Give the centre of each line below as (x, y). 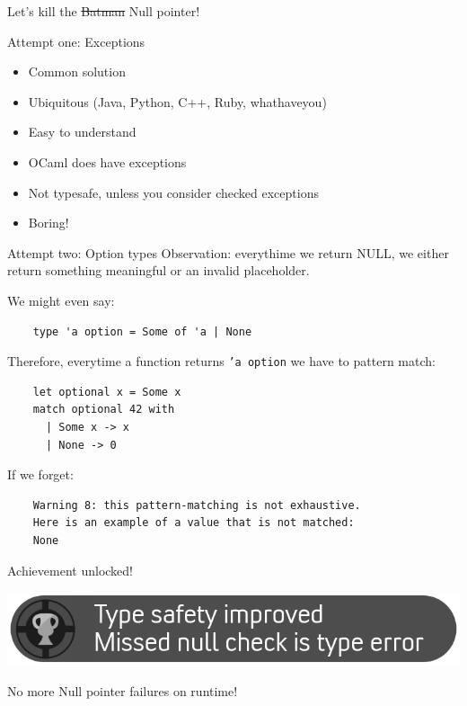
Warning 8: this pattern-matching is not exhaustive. (197, 505)
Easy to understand (82, 132)
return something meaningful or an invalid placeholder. (159, 270)
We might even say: (61, 300)
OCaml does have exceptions (107, 161)
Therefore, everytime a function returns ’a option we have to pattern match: (221, 361)
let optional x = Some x (107, 392)
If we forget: (40, 474)
